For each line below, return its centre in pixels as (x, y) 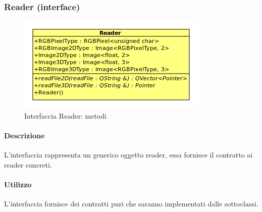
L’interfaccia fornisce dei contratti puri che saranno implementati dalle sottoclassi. (131, 204)
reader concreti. (28, 164)
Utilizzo (18, 184)
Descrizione (24, 135)
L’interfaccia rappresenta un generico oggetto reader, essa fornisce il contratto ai (128, 155)
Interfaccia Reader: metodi (65, 115)
